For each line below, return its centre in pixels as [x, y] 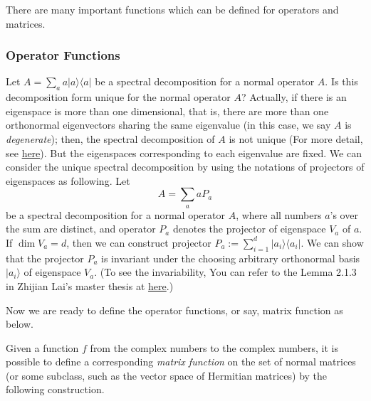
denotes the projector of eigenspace [249, 229]
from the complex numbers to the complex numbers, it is [214, 347]
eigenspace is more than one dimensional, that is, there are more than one [167, 111]
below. [20, 324]
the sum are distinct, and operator [81, 229]
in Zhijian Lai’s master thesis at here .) [90, 285]
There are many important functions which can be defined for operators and [172, 9]
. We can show [332, 242]
